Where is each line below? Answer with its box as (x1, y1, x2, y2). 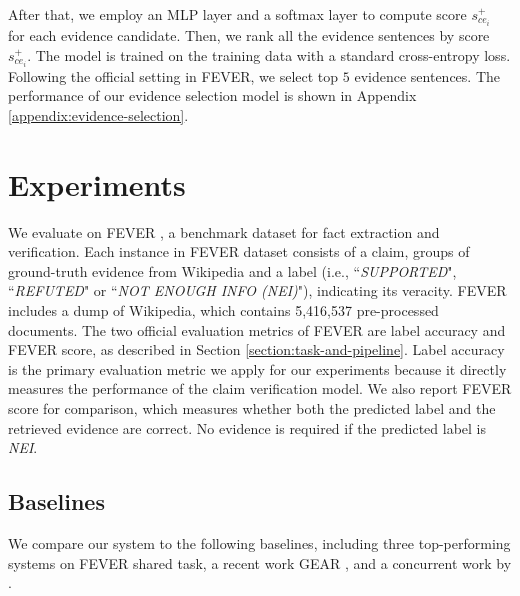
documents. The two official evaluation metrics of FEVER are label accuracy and (8, 319, 506, 340)
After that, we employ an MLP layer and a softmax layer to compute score (8, 4, 467, 24)
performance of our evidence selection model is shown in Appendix (8, 85, 417, 106)
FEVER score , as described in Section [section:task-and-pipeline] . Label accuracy (8, 339, 505, 360)
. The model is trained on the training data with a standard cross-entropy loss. (27, 44, 511, 65)
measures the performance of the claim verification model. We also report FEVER (8, 378, 512, 399)
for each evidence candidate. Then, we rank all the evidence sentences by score (8, 25, 490, 46)
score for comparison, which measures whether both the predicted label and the (8, 398, 496, 419)
